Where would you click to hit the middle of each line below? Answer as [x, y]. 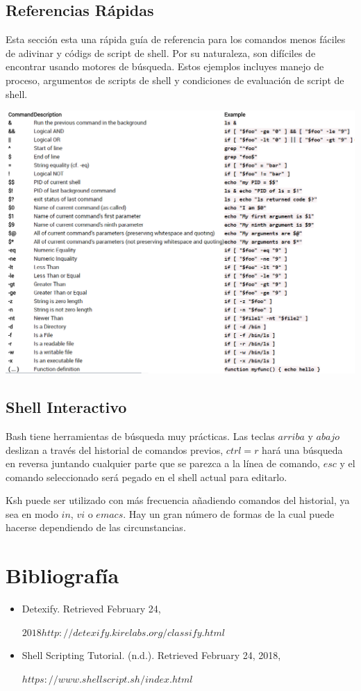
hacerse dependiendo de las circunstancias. [96, 527]
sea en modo [32, 513]
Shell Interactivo [66, 407]
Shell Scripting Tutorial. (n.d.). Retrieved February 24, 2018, [151, 655]
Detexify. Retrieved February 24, [91, 609]
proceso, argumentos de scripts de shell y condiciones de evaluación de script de [175, 80]
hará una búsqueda [302, 449]
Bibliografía [62, 575]
